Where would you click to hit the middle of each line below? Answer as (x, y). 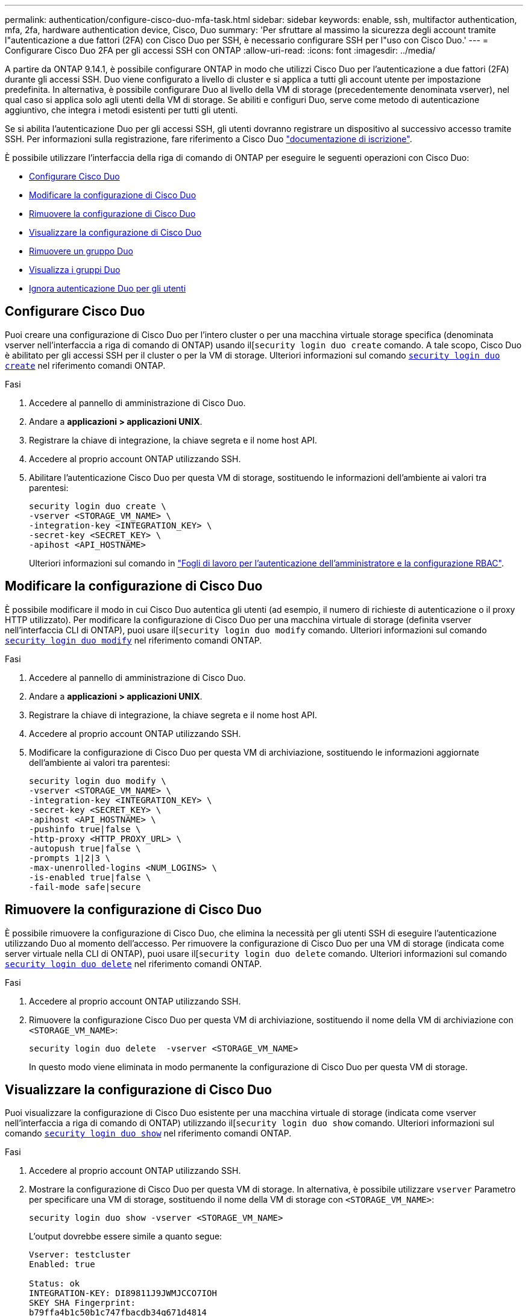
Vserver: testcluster (80, 1255)
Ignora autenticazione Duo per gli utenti (108, 288)
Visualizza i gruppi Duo (75, 270)
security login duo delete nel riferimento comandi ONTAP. (134, 963)
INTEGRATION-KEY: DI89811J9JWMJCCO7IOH (123, 1293)
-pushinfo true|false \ (85, 829)
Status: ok (55, 1284)
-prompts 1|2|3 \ (70, 858)
